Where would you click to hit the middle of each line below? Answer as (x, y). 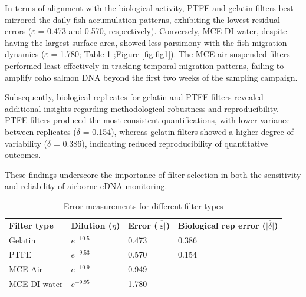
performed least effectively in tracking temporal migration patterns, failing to (144, 65)
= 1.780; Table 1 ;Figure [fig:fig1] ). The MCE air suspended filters (170, 54)
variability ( (26, 143)
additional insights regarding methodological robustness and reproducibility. (142, 108)
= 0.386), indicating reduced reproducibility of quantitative (161, 143)
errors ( (18, 31)
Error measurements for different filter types (143, 205)
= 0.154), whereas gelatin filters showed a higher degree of (188, 131)
